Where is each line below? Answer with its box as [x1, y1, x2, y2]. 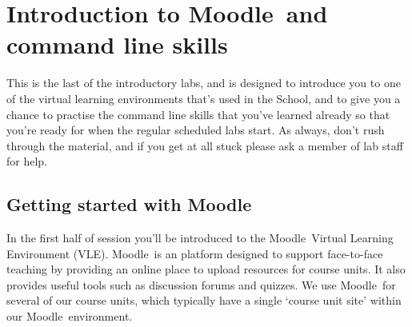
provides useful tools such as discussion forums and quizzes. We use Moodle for [6, 276, 396, 293]
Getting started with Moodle [6, 192, 252, 217]
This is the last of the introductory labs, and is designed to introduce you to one [6, 74, 401, 91]
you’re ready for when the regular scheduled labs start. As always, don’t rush [6, 122, 385, 138]
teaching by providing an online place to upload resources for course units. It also [6, 261, 406, 277]
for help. [6, 153, 48, 169]
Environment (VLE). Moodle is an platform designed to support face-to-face [6, 245, 383, 261]
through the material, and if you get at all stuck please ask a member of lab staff [6, 137, 403, 154]
